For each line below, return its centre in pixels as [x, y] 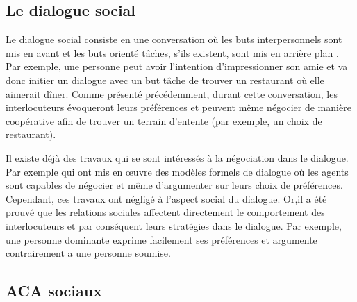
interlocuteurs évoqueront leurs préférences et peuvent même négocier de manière [178, 107]
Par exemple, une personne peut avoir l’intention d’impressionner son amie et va [177, 66]
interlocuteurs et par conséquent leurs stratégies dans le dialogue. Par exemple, [174, 225]
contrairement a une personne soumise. [88, 253]
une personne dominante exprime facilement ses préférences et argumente [161, 239]
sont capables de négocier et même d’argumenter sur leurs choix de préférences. [174, 185]
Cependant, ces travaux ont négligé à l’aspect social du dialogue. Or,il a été [166, 198]
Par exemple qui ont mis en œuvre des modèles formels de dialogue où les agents [177, 171]
